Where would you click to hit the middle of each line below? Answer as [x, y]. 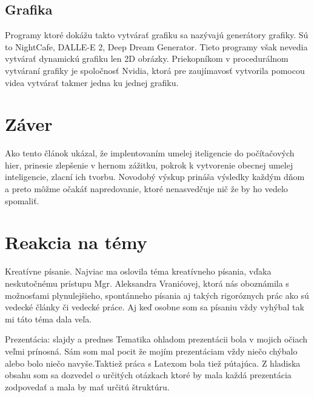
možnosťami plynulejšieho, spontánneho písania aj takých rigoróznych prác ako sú [157, 295]
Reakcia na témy [76, 242]
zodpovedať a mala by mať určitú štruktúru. [87, 386]
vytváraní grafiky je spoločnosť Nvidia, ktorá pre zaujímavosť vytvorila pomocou [155, 70]
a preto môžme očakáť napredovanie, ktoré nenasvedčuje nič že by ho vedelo [146, 189]
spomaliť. [22, 200]
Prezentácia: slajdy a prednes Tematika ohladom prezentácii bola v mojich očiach [156, 339]
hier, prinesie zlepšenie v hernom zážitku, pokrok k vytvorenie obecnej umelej [149, 165]
